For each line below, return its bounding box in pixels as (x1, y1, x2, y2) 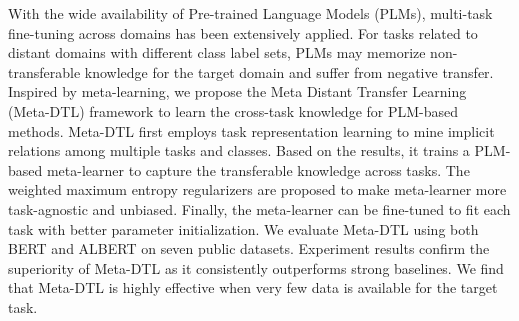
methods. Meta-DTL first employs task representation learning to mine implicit (8, 120, 495, 141)
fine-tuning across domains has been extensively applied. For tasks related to (8, 22, 478, 43)
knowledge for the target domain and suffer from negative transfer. (84, 61, 494, 82)
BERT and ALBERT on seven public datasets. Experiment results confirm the (8, 238, 490, 259)
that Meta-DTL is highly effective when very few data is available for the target (8, 277, 498, 298)
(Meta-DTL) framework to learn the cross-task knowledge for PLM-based (8, 100, 459, 121)
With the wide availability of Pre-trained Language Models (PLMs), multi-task (8, 3, 493, 23)
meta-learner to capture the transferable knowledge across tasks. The (46, 159, 470, 180)
